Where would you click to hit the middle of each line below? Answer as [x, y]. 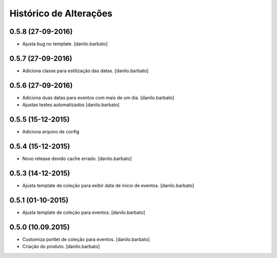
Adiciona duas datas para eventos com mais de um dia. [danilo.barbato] [98, 97]
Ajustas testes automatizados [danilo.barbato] [71, 105]
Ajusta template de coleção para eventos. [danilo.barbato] [84, 212]
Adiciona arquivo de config [51, 132]
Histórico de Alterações [61, 13]
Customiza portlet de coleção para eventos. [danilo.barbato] [86, 239]
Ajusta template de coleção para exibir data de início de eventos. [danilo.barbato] [108, 185]
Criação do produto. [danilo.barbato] [61, 247]
